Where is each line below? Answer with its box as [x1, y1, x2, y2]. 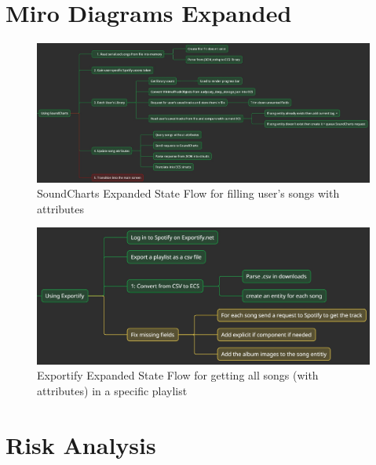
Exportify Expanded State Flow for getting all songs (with [37, 367, 319, 383]
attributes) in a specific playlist [37, 382, 188, 398]
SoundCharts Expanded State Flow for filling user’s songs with [37, 185, 340, 202]
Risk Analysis [5, 428, 156, 460]
